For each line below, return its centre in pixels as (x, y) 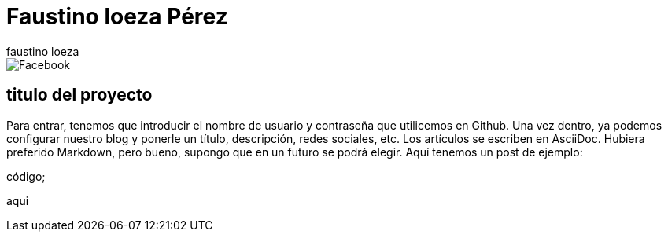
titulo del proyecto (79, 95)
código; (26, 176)
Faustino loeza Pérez (117, 16)
